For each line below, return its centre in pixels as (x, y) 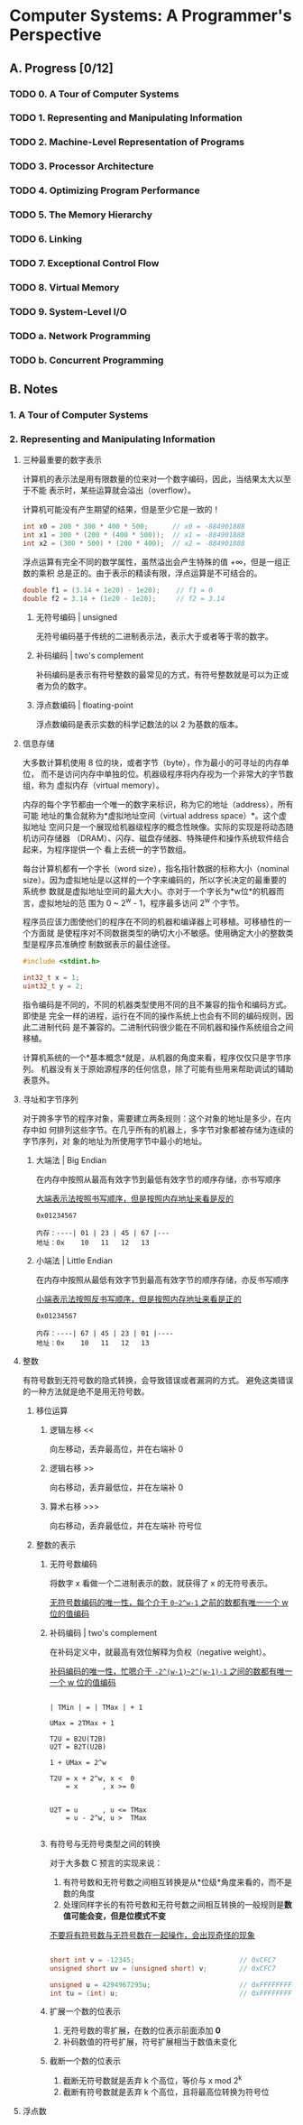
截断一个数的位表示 (85, 2061)
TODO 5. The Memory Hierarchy (81, 215)
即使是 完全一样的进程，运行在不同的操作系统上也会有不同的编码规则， (154, 1015)
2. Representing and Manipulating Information (112, 439)
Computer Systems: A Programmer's (151, 16)
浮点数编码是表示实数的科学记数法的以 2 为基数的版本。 (139, 724)
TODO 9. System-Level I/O (68, 311)
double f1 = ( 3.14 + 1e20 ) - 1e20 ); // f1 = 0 (118, 590)
